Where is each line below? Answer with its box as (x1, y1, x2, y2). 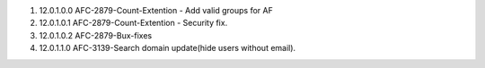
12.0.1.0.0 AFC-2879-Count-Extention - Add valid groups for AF (39, 5, 273, 15)
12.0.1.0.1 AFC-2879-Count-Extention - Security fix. (39, 18, 228, 29)
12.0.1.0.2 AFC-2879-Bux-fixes (39, 30, 153, 40)
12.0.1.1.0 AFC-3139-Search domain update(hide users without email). (39, 43, 296, 54)
